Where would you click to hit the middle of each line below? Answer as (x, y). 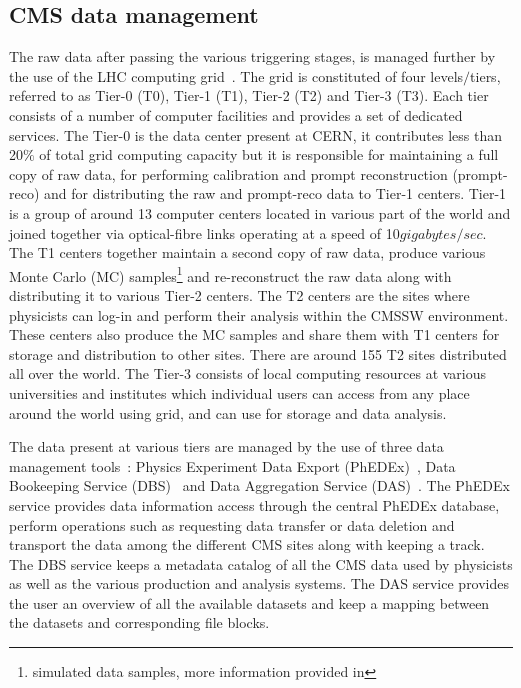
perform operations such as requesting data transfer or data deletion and (232, 524)
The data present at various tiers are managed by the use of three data (226, 446)
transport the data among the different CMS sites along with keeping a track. (247, 544)
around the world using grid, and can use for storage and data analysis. (228, 412)
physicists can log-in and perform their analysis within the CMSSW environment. (259, 314)
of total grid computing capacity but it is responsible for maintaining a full (269, 154)
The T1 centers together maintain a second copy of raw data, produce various (247, 252)
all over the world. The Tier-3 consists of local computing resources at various (248, 373)
